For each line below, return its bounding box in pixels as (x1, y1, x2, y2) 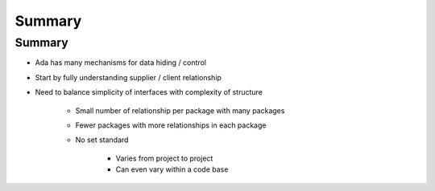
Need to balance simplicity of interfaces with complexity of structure (35, 87, 263, 97)
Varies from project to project (115, 153, 213, 163)
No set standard (75, 135, 129, 144)
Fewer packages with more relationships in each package (75, 120, 267, 130)
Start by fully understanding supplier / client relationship (35, 72, 222, 82)
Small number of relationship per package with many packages (75, 105, 285, 116)
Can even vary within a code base (115, 165, 229, 174)
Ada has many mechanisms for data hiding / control (35, 58, 207, 67)
